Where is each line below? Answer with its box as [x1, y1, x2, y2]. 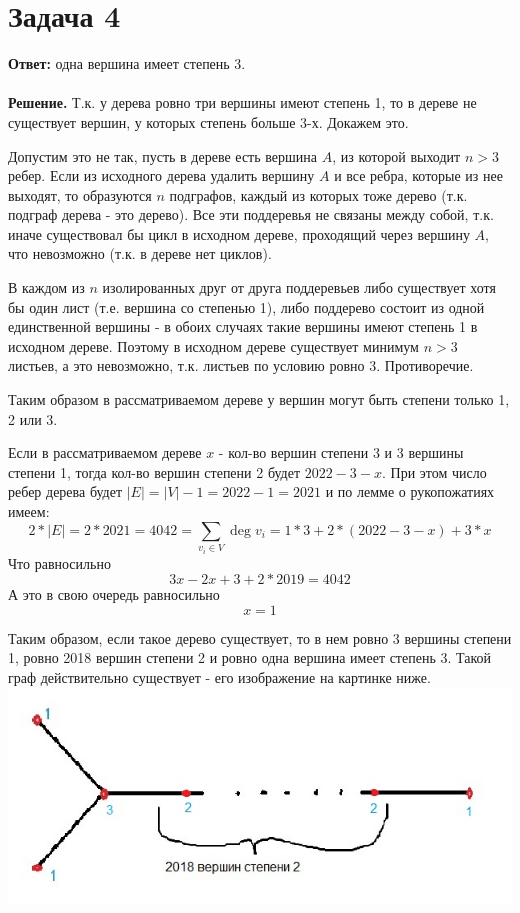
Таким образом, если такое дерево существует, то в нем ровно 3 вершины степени [8, 627, 512, 648]
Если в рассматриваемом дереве [8, 442, 202, 463]
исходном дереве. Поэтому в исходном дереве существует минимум [8, 335, 419, 356]
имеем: [8, 501, 50, 521]
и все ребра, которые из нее [334, 165, 503, 186]
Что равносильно [8, 552, 111, 573]
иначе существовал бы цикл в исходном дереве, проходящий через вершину [8, 223, 470, 244]
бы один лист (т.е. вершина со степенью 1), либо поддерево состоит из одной [8, 296, 485, 317]
